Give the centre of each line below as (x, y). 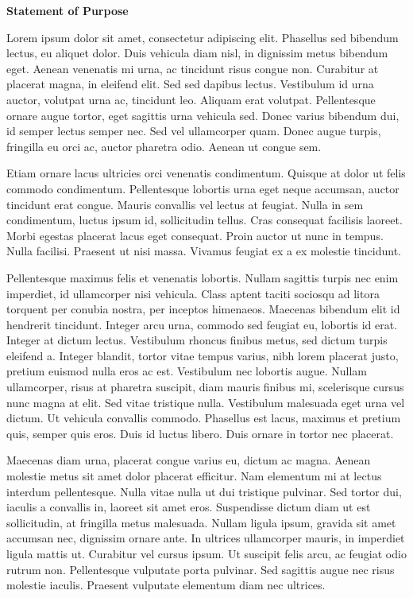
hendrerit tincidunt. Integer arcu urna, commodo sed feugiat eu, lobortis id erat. (202, 324)
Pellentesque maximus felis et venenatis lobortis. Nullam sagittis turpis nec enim (203, 277)
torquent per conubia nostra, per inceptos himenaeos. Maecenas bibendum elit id (203, 309)
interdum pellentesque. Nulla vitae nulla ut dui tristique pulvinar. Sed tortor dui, (204, 491)
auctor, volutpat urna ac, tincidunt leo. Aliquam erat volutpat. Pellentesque (191, 99)
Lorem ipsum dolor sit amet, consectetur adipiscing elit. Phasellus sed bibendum (203, 37)
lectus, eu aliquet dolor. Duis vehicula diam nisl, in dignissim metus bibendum (197, 53)
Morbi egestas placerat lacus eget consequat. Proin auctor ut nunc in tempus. (195, 235)
